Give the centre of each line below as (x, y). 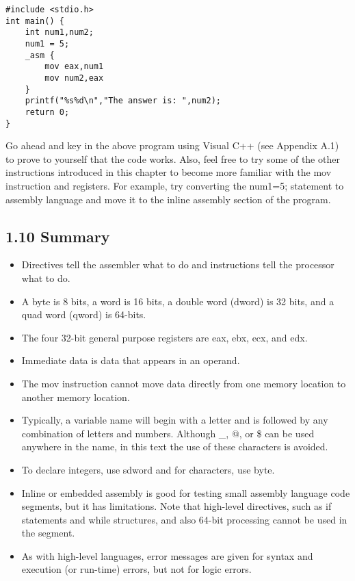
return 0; (47, 112)
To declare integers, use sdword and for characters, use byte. (148, 469)
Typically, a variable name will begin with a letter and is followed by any (175, 420)
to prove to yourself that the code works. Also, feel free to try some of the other (173, 158)
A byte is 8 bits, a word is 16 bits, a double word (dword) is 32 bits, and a (178, 301)
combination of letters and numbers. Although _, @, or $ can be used (168, 433)
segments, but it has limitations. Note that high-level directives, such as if (176, 506)
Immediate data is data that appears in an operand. (131, 360)
